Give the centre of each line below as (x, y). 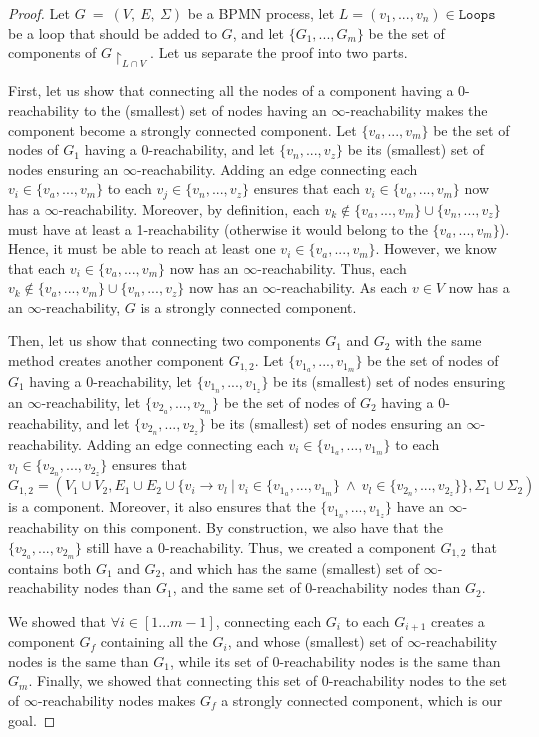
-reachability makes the (416, 110)
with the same (438, 340)
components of (52, 52)
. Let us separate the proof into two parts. (279, 52)
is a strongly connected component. (248, 306)
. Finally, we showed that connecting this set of (172, 680)
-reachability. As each (342, 287)
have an (420, 506)
